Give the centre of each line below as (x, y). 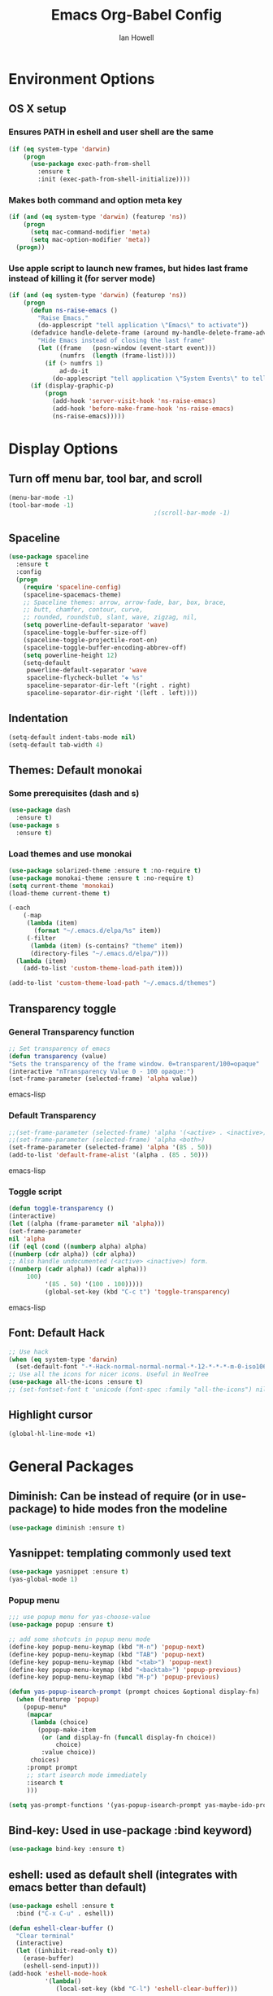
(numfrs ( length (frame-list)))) (118, 356)
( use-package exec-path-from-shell (90, 164)
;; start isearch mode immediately (87, 1775)
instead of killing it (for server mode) (82, 278)
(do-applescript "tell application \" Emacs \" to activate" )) (143, 326)
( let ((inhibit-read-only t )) (67, 1951)
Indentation (39, 718)
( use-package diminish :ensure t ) (67, 1528)
